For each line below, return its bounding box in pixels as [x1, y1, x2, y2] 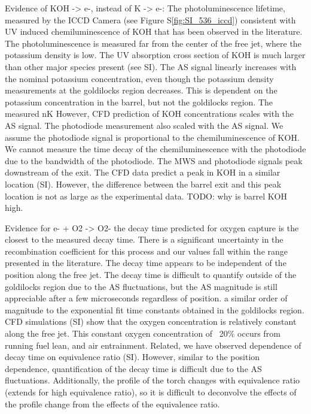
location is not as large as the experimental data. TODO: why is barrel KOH [5, 189, 287, 202]
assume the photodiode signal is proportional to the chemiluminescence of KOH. [5, 131, 300, 143]
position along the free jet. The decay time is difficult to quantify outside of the [5, 268, 297, 281]
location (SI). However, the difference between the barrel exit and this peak [5, 177, 282, 190]
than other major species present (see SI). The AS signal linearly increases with [5, 60, 297, 72]
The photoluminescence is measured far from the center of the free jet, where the [5, 37, 301, 49]
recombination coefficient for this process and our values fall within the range [5, 244, 288, 257]
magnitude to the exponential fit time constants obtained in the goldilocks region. [5, 303, 304, 316]
